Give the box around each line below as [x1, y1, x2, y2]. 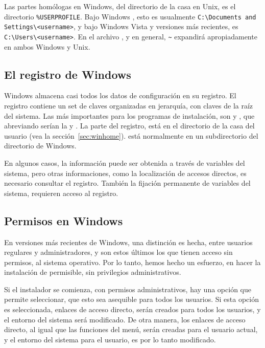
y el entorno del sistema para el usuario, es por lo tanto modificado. [4, 334, 216, 344]
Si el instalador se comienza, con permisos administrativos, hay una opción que [4, 284, 251, 294]
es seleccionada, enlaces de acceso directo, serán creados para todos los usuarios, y [4, 304, 261, 315]
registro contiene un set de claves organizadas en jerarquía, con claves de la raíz [4, 100, 253, 111]
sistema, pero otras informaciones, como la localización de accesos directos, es [4, 167, 247, 178]
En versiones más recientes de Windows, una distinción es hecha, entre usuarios [4, 236, 253, 247]
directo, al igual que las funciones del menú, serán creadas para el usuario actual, [4, 324, 258, 335]
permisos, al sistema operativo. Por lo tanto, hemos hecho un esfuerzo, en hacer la [4, 256, 261, 267]
